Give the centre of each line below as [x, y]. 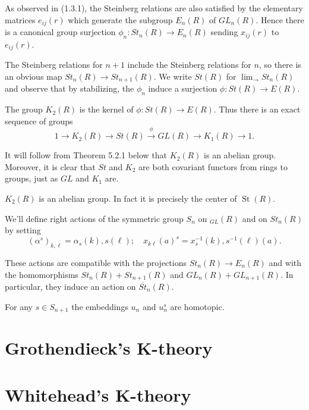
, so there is [280, 65]
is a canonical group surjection [60, 32]
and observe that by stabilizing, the [70, 88]
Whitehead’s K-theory [98, 394]
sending [224, 32]
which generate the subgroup [120, 19]
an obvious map [34, 76]
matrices [20, 19]
